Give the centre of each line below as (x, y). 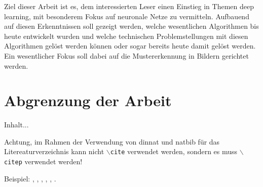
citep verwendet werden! (43, 161)
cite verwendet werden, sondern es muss (174, 151)
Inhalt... (16, 125)
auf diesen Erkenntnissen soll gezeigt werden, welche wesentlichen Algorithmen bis (131, 26)
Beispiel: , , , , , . (30, 178)
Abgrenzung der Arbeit (88, 100)
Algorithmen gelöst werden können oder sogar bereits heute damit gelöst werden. (130, 46)
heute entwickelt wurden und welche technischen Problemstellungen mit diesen (126, 36)
